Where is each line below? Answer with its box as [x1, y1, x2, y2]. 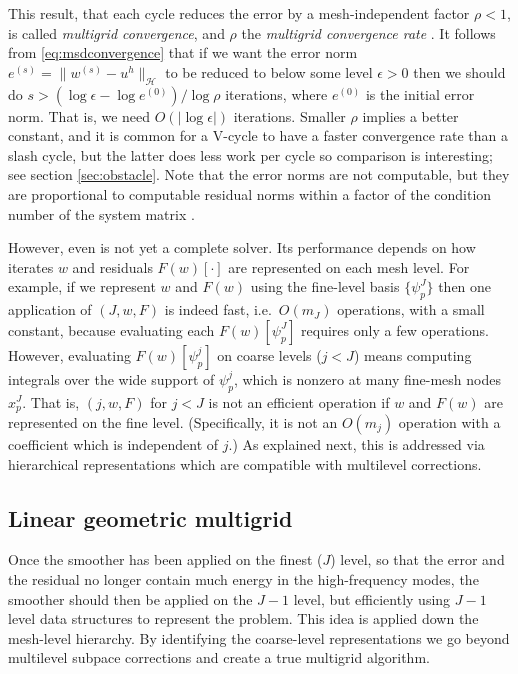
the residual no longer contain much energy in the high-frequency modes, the [8, 568, 479, 589]
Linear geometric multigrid [8, 502, 293, 533]
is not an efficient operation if [208, 391, 390, 412]
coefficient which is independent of [8, 433, 219, 454]
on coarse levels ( [217, 344, 322, 365]
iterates [8, 256, 54, 277]
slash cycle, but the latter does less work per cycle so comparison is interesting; [8, 144, 493, 165]
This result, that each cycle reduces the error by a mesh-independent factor [8, 3, 470, 23]
